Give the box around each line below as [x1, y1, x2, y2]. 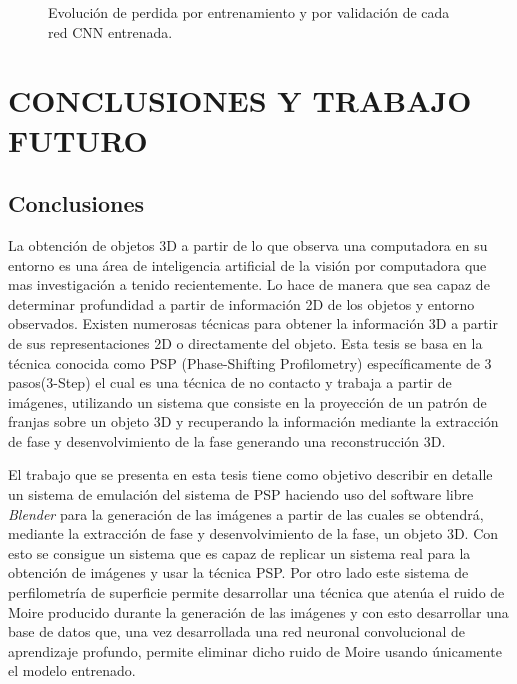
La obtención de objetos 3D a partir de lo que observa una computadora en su [8, 234, 488, 255]
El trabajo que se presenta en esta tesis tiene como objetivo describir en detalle [8, 464, 493, 485]
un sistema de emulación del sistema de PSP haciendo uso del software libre [8, 484, 474, 505]
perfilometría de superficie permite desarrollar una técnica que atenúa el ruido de [8, 582, 505, 603]
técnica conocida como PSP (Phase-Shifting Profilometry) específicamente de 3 [8, 352, 492, 373]
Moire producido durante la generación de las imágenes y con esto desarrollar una [8, 601, 509, 622]
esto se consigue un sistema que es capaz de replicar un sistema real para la [8, 542, 471, 563]
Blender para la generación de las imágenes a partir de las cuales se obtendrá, [8, 503, 484, 524]
